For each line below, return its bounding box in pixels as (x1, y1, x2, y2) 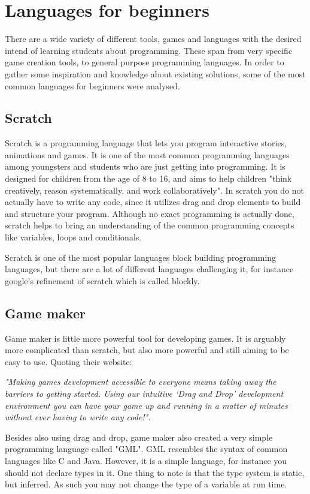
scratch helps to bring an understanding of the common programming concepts (5, 219, 294, 231)
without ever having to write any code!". (5, 411, 151, 423)
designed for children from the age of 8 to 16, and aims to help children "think (5, 172, 292, 185)
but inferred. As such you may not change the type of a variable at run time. (5, 478, 287, 490)
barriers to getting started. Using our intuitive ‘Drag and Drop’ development (5, 387, 284, 399)
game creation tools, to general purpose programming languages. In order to (5, 56, 284, 68)
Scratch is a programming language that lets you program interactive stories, (5, 137, 287, 149)
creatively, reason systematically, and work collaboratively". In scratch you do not (5, 183, 305, 196)
